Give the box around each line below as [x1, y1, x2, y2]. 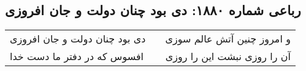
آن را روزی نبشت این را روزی [165, 49, 291, 64]
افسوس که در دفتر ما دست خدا [10, 49, 144, 64]
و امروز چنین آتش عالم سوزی [165, 32, 291, 46]
